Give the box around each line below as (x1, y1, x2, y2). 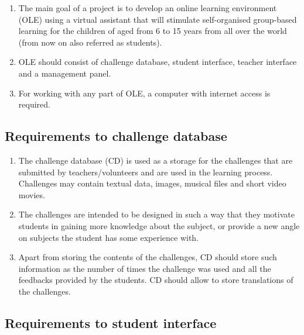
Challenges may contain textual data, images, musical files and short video (18, 177, 286, 189)
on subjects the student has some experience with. (18, 231, 199, 243)
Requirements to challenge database (5, 127, 227, 145)
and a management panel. (18, 67, 111, 79)
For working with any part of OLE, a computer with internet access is (18, 87, 271, 99)
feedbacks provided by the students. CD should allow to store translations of (18, 274, 293, 286)
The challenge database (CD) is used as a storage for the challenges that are (18, 154, 293, 166)
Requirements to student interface (5, 313, 217, 331)
